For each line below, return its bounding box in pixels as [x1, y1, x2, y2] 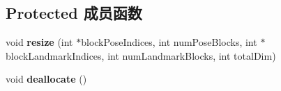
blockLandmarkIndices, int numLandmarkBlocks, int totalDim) [6, 48, 276, 63]
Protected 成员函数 [6, 2, 142, 24]
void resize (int [6, 35, 73, 49]
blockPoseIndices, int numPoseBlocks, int [81, 35, 257, 49]
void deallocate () [6, 72, 87, 86]
